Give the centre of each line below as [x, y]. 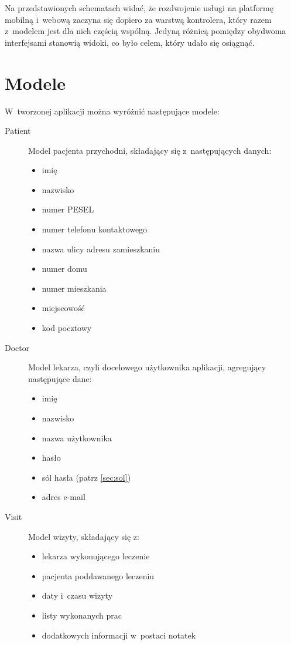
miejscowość [63, 308]
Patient [18, 131]
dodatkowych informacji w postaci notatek [119, 635]
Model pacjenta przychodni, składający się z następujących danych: [150, 150]
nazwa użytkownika [77, 438]
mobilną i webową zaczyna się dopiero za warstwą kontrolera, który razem [138, 19]
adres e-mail [64, 497]
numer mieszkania [74, 288]
